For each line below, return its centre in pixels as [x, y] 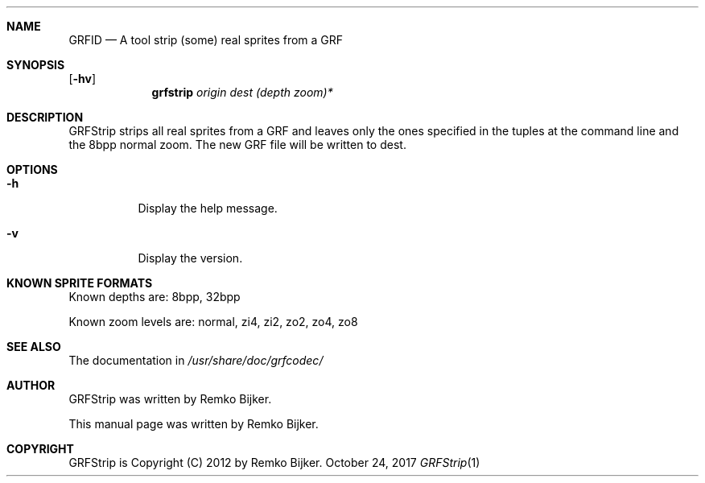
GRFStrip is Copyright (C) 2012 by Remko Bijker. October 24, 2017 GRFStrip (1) [274, 462]
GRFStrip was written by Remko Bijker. [170, 399]
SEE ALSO [34, 347]
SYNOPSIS [36, 65]
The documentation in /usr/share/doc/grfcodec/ [196, 360]
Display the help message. [208, 208]
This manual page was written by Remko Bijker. [194, 424]
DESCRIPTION [45, 117]
